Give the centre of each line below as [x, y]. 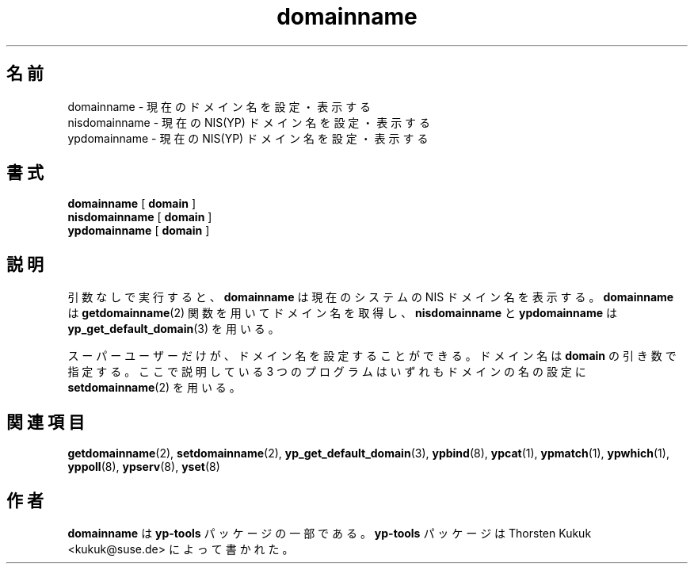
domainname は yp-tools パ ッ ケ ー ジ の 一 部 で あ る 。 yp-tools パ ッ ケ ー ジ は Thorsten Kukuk [330, 533]
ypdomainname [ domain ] [139, 231]
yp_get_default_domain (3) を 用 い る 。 [173, 329]
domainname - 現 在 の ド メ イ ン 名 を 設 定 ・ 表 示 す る [219, 106]
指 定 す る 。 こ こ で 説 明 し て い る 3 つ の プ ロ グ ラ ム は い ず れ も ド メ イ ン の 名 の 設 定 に [327, 372]
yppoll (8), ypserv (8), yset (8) [144, 467]
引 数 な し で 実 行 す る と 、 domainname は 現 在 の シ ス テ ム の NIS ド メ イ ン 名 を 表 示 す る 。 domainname [371, 297]
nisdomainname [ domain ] [140, 217]
